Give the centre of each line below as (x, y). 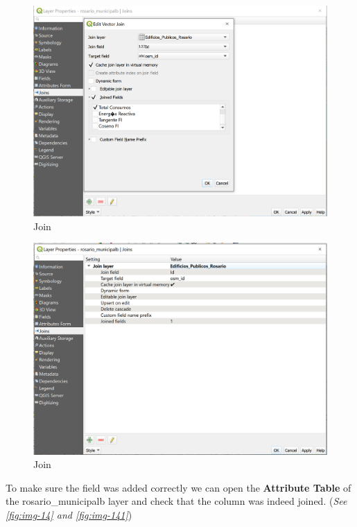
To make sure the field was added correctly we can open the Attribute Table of (178, 487)
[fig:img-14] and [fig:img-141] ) (69, 514)
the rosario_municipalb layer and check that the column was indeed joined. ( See (176, 501)
